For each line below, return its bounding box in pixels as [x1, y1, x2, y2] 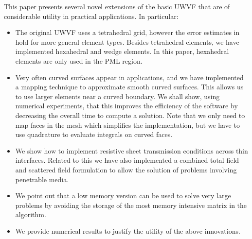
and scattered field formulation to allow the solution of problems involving [15, 164, 237, 174]
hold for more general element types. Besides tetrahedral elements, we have [15, 36, 239, 47]
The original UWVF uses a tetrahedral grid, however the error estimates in [15, 27, 240, 37]
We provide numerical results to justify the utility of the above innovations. [15, 225, 240, 236]
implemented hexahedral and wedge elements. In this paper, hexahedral [15, 46, 229, 56]
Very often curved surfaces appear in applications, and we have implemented [15, 72, 244, 82]
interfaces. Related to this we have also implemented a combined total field [15, 155, 239, 165]
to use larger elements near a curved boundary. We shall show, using [15, 91, 220, 101]
